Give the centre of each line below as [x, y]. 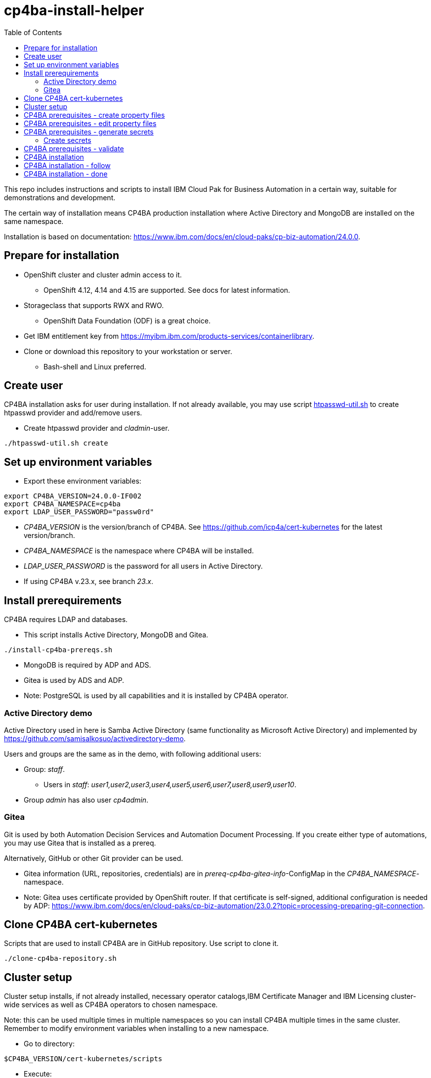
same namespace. [34, 221]
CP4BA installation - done [66, 174]
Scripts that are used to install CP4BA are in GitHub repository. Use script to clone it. [141, 943]
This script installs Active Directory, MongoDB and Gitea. [116, 635]
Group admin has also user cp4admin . [86, 800]
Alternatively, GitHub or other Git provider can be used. [94, 858]
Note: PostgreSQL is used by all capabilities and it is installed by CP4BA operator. [156, 696]
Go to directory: [49, 1044]
